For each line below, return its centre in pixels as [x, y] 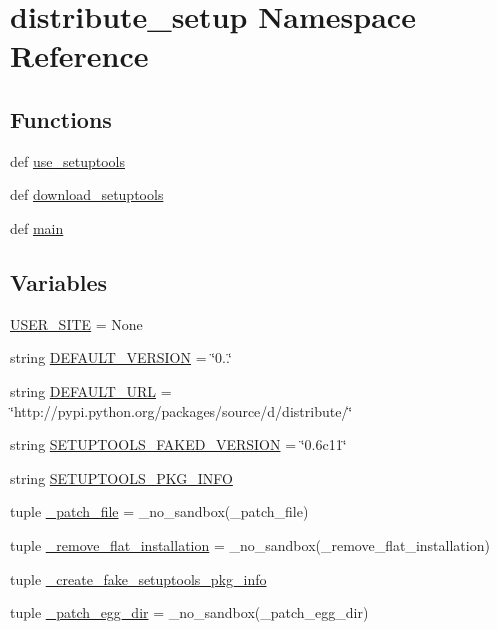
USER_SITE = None [76, 323]
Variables [59, 281]
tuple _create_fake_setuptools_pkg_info [138, 578]
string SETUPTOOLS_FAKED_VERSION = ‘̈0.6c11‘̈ [178, 444]
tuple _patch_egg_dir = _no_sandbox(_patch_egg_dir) [189, 612]
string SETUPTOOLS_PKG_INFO [121, 477]
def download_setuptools [87, 194]
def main [37, 227]
